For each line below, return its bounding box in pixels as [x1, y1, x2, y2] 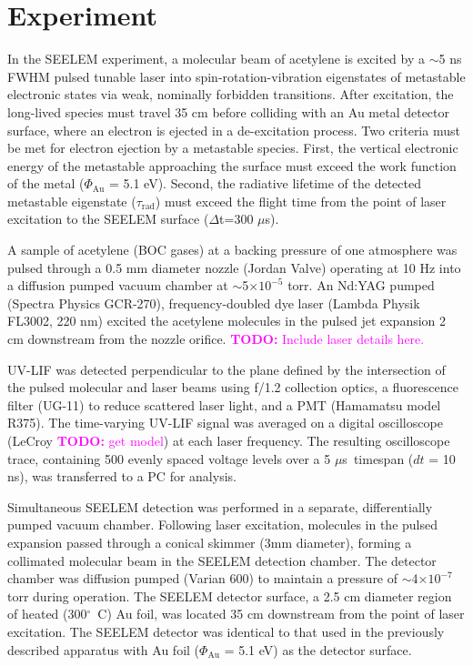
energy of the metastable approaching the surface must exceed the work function [7, 156, 457, 175]
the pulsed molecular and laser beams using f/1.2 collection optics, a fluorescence [7, 378, 458, 397]
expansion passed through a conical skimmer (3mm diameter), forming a [7, 532, 412, 551]
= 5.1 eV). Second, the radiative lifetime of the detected [108, 174, 422, 193]
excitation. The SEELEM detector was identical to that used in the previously [7, 621, 445, 641]
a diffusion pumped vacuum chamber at [7, 276, 228, 295]
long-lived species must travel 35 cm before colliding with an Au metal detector [7, 102, 450, 121]
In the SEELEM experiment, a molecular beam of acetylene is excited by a [7, 49, 426, 68]
